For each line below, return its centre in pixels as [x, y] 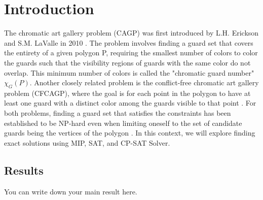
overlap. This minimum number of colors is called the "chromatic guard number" [129, 72]
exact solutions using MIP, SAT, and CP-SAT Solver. [87, 142]
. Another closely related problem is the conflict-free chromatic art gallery [144, 82]
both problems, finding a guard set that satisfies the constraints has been [118, 113]
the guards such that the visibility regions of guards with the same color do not [127, 62]
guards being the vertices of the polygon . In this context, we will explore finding [130, 133]
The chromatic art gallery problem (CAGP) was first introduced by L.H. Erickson [131, 33]
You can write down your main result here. [71, 191]
